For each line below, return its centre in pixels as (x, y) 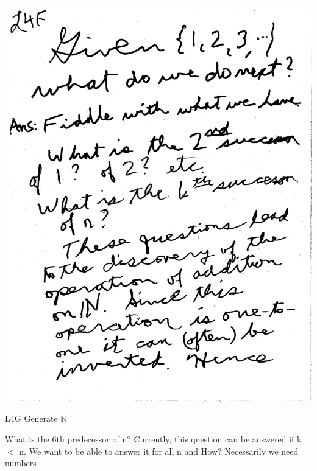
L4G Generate (31, 418)
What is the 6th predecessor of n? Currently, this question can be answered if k (153, 439)
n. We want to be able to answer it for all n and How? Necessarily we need (159, 451)
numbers (21, 463)
